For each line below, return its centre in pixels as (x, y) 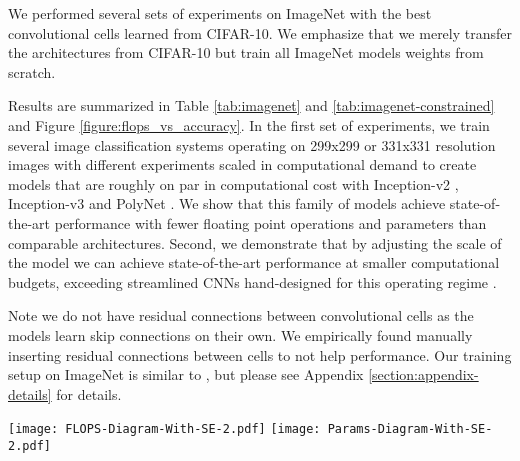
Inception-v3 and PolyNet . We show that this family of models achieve (227, 203)
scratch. (32, 71)
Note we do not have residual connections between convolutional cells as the (241, 315)
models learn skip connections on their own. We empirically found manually (240, 334)
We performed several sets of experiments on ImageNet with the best (220, 13)
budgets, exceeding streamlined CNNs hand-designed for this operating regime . (252, 281)
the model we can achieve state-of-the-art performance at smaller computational (254, 262)
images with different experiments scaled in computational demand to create (242, 164)
